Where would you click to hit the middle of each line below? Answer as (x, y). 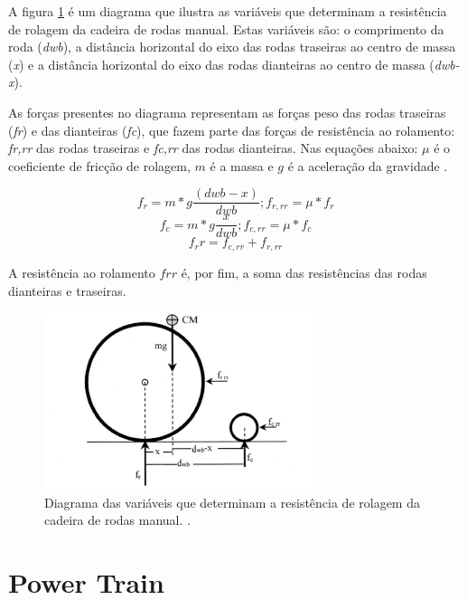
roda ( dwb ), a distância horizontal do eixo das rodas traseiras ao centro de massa (232, 47)
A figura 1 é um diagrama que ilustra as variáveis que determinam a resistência (228, 11)
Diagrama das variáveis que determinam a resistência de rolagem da (232, 502)
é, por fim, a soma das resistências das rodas (304, 272)
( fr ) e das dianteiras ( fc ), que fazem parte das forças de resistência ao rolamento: (232, 130)
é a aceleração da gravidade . (368, 165)
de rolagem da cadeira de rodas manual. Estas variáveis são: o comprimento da (226, 29)
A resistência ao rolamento (82, 272)
